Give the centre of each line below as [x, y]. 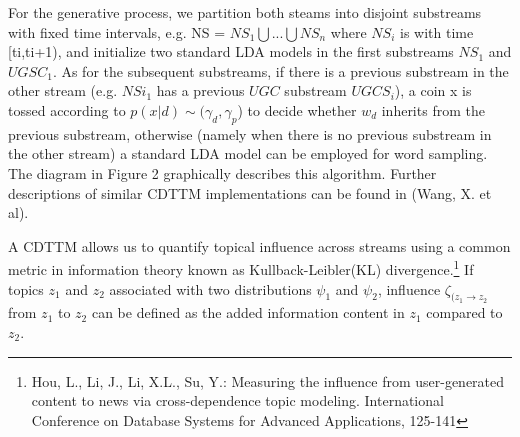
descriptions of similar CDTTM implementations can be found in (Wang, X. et [250, 192]
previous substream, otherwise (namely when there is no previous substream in [250, 133]
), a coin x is [433, 90]
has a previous [200, 90]
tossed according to [67, 109]
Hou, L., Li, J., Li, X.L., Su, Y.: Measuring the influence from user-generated [268, 380]
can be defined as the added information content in [248, 312]
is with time [437, 31]
